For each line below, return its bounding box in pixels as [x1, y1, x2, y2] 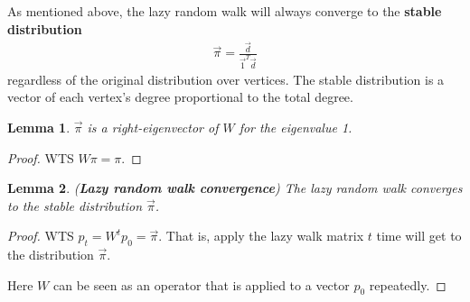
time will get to [376, 226, 462, 245]
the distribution [7, 245, 94, 264]
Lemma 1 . [7, 117, 70, 136]
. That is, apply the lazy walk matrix [158, 226, 364, 245]
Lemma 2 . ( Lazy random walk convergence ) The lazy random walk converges [7, 178, 463, 197]
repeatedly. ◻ [369, 275, 446, 294]
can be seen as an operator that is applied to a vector [52, 275, 350, 294]
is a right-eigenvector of [87, 117, 219, 136]
